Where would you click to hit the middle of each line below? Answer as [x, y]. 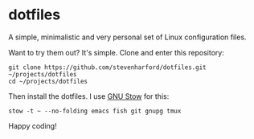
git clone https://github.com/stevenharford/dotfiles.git [107, 67]
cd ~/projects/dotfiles [48, 81]
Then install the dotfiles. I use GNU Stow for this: [89, 96]
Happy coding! [33, 125]
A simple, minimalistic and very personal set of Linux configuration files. [127, 37]
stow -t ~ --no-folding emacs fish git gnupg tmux [95, 111]
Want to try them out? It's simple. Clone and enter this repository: [117, 52]
